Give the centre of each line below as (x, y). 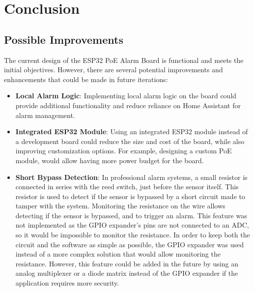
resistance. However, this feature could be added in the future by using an (127, 263)
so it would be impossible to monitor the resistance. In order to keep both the (133, 235)
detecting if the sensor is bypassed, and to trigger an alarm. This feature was (131, 215)
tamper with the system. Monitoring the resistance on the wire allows (120, 206)
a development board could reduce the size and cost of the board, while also (130, 141)
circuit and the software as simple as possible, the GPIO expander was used (129, 244)
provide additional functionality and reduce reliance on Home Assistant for (128, 105)
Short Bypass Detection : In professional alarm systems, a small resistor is (131, 177)
